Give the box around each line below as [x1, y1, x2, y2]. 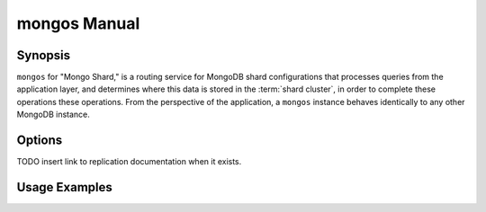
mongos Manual [16, 13, 140, 33]
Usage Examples [16, 180, 112, 195]
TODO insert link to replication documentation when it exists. [16, 156, 242, 167]
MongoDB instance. [16, 109, 90, 120]
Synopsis [16, 48, 71, 63]
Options [16, 133, 63, 148]
